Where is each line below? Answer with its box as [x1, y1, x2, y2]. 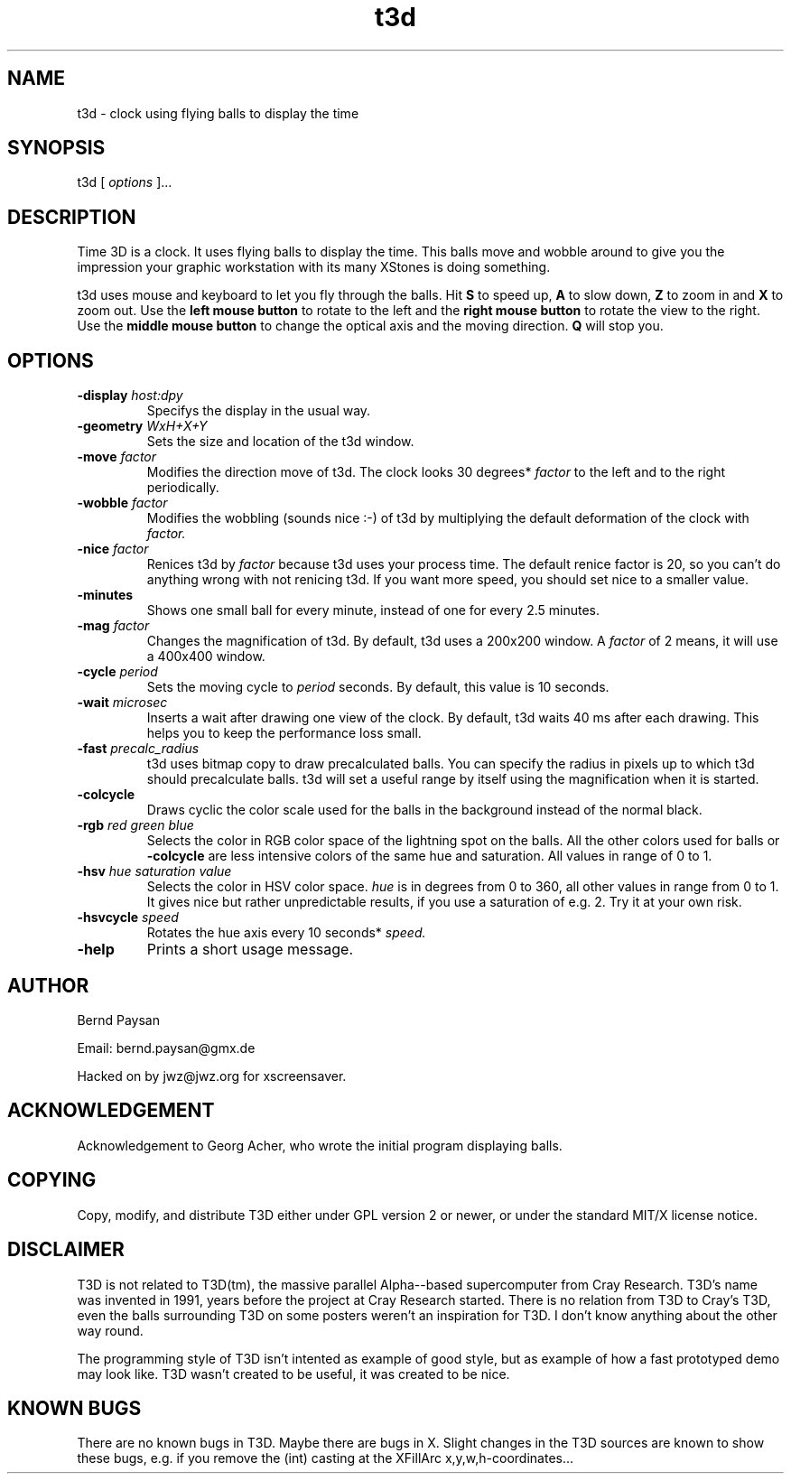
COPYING [7, 1169, 97, 1192]
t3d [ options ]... [77, 174, 172, 191]
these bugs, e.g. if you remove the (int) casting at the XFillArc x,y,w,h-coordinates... [77, 1450, 574, 1467]
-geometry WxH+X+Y [77, 418, 208, 434]
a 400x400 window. [146, 648, 265, 665]
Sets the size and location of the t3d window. [146, 433, 414, 450]
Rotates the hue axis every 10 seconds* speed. [146, 925, 426, 941]
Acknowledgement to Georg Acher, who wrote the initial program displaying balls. [77, 1137, 563, 1153]
